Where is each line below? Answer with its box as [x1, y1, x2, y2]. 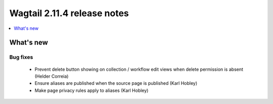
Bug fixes [9, 54, 33, 61]
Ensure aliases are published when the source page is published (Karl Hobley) [34, 80, 198, 86]
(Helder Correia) [34, 73, 69, 79]
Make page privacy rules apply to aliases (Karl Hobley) [34, 87, 149, 93]
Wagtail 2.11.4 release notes [9, 8, 129, 19]
